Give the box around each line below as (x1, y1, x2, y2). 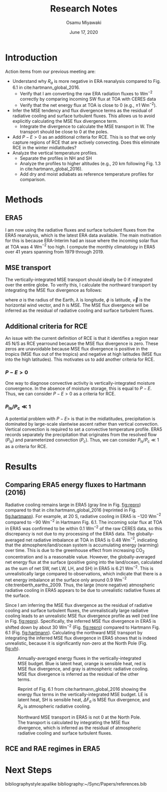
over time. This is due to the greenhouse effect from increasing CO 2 (5, 547, 145, 554)
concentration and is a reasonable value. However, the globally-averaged (5, 554, 156, 560)
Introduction (5, 52, 58, 63)
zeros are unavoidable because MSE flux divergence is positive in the (5, 346, 148, 352)
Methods (5, 194, 43, 205)
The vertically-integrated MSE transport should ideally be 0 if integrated (5, 276, 153, 282)
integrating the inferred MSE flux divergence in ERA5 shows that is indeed (5, 635, 157, 641)
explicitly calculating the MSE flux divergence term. (12, 118, 118, 124)
